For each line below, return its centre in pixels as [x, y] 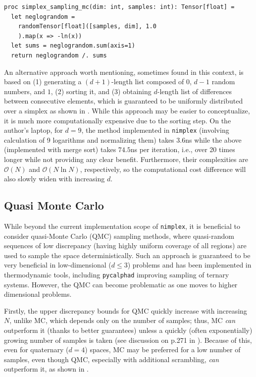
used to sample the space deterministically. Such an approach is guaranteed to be [127, 255]
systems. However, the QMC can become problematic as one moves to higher [121, 284]
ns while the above [213, 139]
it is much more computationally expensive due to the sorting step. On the [118, 120]
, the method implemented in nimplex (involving [155, 130]
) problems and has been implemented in [189, 265]
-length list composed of [148, 81]
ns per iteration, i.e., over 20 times [183, 149]
